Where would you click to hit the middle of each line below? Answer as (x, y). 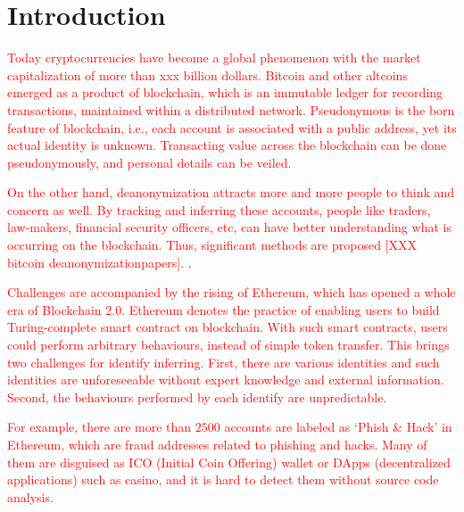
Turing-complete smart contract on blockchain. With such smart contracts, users (228, 327)
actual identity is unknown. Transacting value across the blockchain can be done (227, 145)
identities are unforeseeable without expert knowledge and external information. (226, 380)
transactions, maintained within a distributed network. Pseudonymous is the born (231, 109)
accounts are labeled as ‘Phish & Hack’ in (338, 427)
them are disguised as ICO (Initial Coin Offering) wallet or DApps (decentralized (229, 462)
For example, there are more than (99, 427)
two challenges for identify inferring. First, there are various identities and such (224, 362)
